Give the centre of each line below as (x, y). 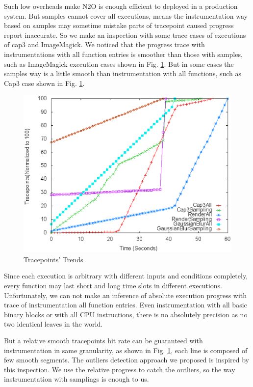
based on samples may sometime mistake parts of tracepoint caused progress (119, 25)
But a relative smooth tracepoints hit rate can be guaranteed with (103, 340)
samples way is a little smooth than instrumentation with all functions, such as (123, 73)
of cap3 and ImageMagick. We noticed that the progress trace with (104, 44)
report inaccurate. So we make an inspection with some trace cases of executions (125, 35)
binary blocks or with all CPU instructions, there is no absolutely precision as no (126, 314)
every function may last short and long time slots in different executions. (113, 286)
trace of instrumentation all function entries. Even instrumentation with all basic (126, 305)
